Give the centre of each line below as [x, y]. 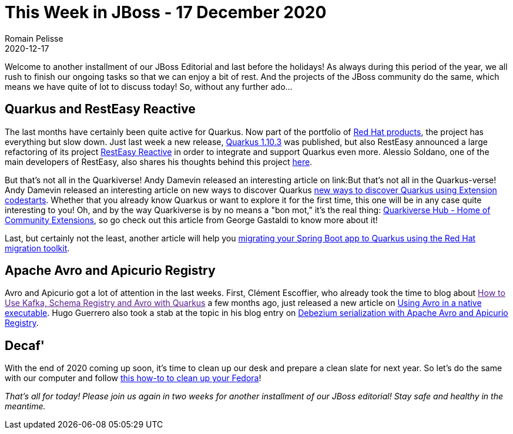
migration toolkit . [37, 248]
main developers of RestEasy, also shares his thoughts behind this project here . [159, 162]
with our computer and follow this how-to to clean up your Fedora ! [133, 378]
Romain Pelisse [34, 38]
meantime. [25, 406]
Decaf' [25, 345]
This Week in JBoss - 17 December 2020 [166, 12]
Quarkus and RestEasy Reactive [100, 109]
